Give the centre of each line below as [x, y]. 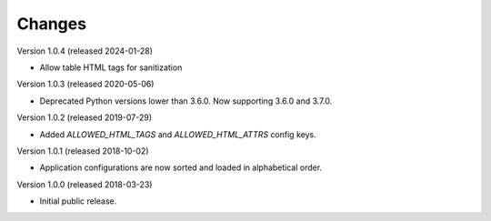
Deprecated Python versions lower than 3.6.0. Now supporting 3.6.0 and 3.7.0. [186, 101]
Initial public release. [78, 201]
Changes [51, 24]
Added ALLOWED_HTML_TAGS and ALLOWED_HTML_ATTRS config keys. [178, 134]
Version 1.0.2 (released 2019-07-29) [85, 117]
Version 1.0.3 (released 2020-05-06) [85, 84]
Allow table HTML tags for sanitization [111, 67]
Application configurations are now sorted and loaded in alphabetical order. [181, 167]
